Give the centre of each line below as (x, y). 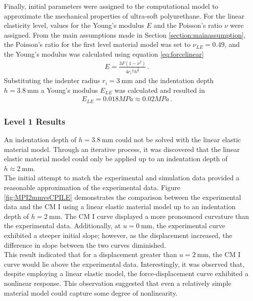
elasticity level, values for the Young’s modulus (74, 25)
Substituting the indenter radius (52, 80)
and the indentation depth (174, 80)
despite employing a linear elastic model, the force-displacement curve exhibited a (126, 273)
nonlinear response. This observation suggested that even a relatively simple (118, 283)
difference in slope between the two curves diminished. (85, 245)
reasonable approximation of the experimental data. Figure (92, 187)
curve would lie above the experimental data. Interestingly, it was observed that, (124, 264)
